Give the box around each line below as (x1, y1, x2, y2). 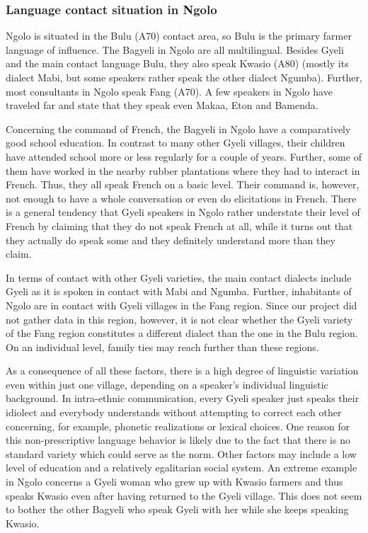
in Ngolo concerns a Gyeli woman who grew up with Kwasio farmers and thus (6, 474, 343, 489)
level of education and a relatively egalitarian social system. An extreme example (6, 460, 357, 475)
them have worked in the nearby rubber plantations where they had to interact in (6, 163, 360, 178)
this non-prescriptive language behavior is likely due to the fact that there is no (6, 432, 350, 447)
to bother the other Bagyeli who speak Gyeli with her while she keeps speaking (6, 502, 349, 517)
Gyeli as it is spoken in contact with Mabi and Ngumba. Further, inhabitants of (6, 284, 352, 299)
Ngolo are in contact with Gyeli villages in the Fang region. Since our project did (6, 297, 357, 312)
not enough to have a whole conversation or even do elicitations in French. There (6, 190, 357, 205)
